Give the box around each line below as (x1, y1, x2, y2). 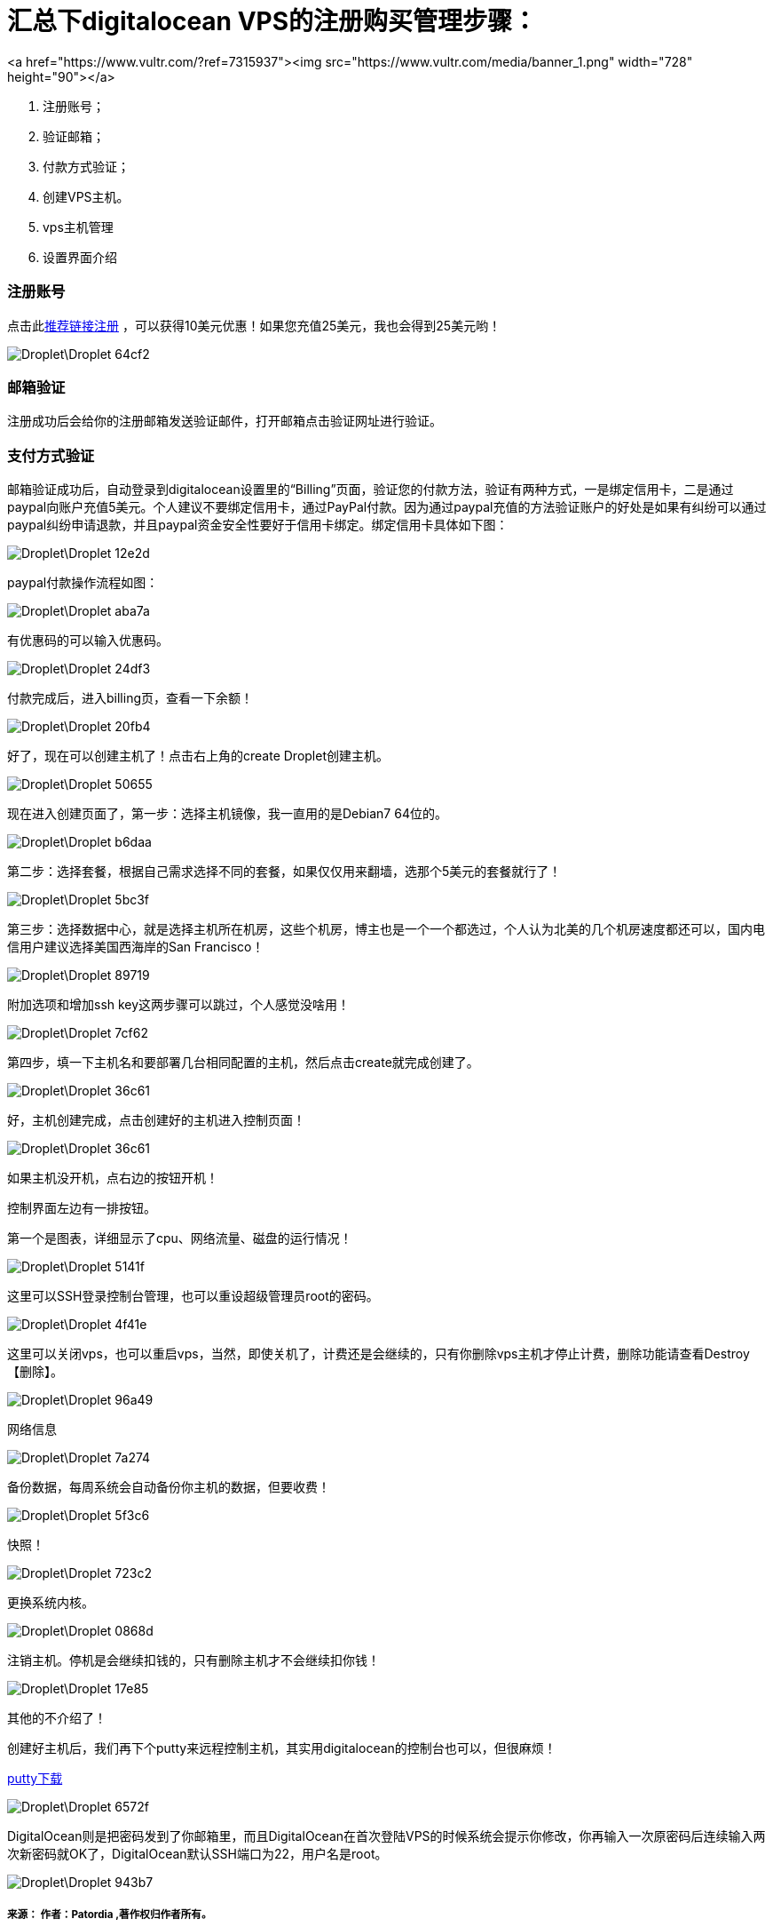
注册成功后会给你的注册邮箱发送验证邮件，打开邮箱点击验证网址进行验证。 (7, 413, 442, 429)
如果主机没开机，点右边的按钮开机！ (7, 1170, 218, 1185)
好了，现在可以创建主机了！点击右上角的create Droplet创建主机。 (7, 748, 389, 763)
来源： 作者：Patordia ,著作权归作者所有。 (7, 1908, 212, 1922)
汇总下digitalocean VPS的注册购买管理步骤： (7, 6, 538, 36)
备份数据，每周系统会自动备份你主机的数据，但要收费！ (7, 1479, 330, 1494)
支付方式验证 (7, 446, 95, 465)
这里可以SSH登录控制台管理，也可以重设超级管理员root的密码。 (7, 1288, 379, 1303)
